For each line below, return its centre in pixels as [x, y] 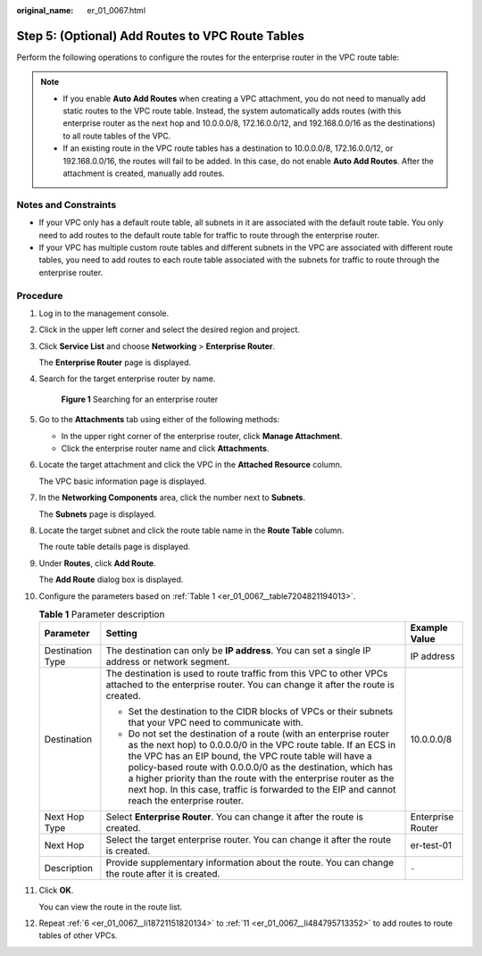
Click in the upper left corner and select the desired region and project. [170, 329]
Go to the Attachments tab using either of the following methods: [159, 420]
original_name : [45, 10]
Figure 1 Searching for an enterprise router [140, 399]
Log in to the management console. [104, 313]
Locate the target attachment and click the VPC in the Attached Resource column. [191, 465]
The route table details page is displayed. [115, 547]
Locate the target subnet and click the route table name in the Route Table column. [191, 530]
